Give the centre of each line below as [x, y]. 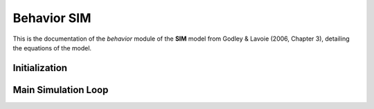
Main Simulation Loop [61, 90]
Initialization [40, 68]
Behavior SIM [52, 18]
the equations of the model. [52, 48]
